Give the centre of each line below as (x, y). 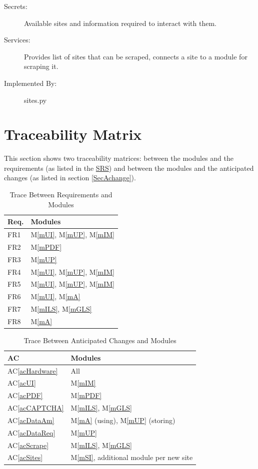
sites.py (35, 100)
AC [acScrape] (28, 445)
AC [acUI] (22, 383)
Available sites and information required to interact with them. (120, 23)
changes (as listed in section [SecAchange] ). (70, 178)
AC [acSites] (25, 457)
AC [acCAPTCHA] (36, 408)
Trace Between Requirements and (61, 195)
